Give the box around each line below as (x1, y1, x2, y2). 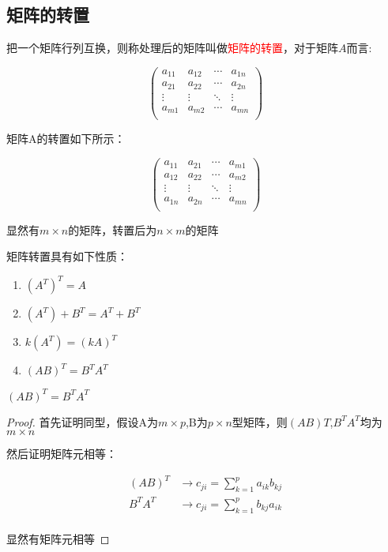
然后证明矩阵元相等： (6, 445, 117, 462)
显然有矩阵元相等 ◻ (6, 530, 110, 546)
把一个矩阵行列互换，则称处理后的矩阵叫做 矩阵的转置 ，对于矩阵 (6, 39, 338, 56)
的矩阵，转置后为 (68, 221, 157, 238)
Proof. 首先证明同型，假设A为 (6, 413, 159, 430)
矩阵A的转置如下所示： (6, 130, 126, 147)
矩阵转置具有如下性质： (6, 248, 128, 265)
